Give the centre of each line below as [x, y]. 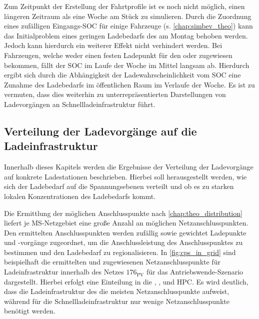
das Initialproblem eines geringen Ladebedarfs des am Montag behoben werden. [126, 35]
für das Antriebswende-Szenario [195, 272]
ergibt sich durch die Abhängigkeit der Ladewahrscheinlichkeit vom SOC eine [122, 75]
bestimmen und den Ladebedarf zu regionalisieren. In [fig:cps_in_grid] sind [120, 252]
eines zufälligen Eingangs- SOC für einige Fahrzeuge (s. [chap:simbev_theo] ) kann [128, 26]
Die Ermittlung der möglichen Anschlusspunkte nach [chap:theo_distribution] [123, 213]
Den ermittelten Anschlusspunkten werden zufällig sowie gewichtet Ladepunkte [125, 232]
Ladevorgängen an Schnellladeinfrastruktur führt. [80, 104]
